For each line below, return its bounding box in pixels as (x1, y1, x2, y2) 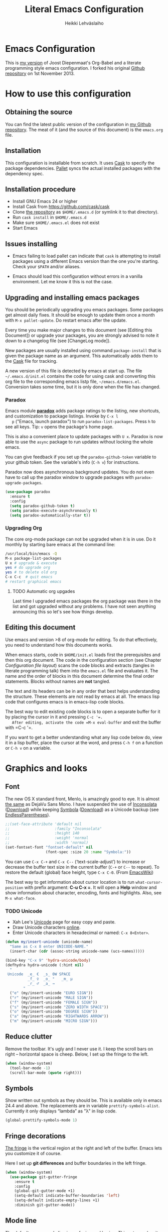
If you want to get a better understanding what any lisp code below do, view (5, 734, 162, 740)
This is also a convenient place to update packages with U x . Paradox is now (5, 434, 163, 440)
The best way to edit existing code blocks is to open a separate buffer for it (5, 708, 160, 714)
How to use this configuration (5, 88, 131, 99)
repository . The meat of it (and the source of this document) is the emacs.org (5, 127, 163, 133)
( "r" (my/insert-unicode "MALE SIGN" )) (10, 995, 93, 1000)
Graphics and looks (5, 762, 88, 774)
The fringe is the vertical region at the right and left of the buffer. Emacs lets (5, 1145, 162, 1151)
